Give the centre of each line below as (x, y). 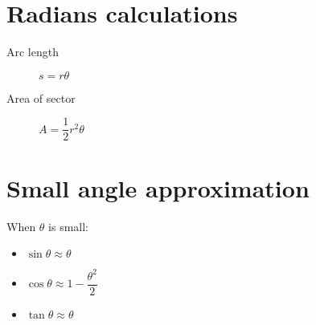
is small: (69, 226)
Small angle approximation (158, 187)
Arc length (33, 52)
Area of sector (41, 97)
